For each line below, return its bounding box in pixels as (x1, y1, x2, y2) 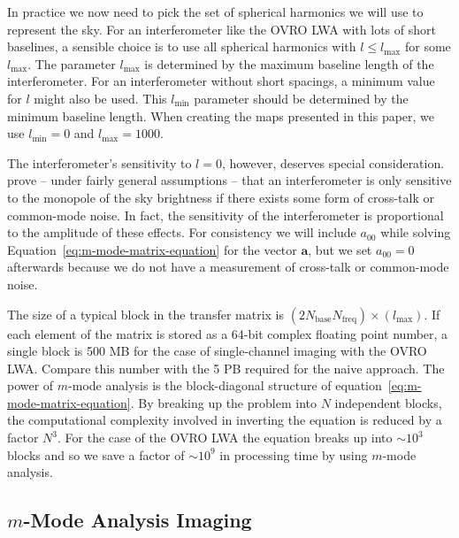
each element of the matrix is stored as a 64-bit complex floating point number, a (7, 324, 448, 342)
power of (7, 376, 54, 395)
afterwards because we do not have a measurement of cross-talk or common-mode (7, 257, 449, 276)
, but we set (308, 240, 372, 258)
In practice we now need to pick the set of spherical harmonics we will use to (7, 3, 424, 20)
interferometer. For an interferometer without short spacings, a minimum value (7, 72, 435, 90)
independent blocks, (334, 393, 442, 411)
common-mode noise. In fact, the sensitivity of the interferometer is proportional (7, 205, 444, 224)
